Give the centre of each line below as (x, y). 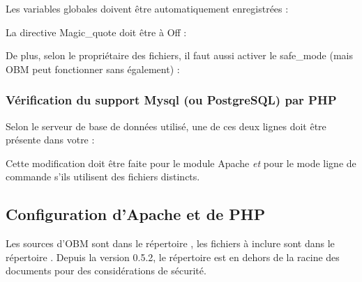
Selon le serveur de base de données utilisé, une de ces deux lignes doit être (166, 126)
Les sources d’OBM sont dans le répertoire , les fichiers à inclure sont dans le (170, 243)
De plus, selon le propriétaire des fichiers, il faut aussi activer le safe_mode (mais (179, 55)
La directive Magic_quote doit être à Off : (96, 32)
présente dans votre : (50, 140)
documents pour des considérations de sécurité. (106, 271)
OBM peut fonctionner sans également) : (93, 69)
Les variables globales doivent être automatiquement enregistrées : (147, 8)
